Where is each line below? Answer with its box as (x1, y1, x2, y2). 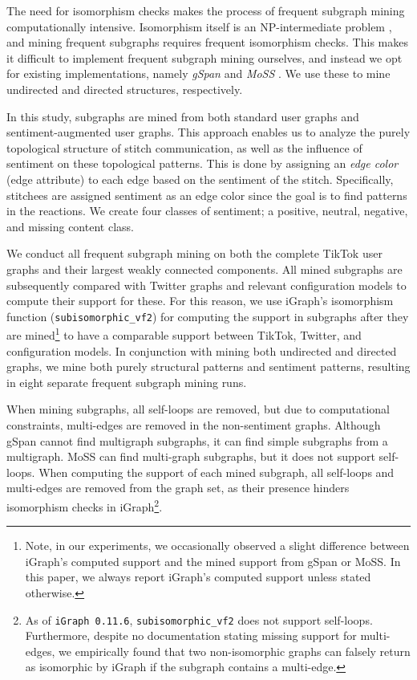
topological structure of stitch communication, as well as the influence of (6, 139, 362, 156)
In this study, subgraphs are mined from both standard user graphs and (6, 108, 359, 124)
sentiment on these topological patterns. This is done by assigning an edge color (6, 155, 399, 172)
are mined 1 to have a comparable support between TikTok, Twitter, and (6, 324, 362, 343)
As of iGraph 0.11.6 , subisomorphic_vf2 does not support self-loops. (25, 611, 373, 628)
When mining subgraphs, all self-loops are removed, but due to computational (6, 401, 391, 417)
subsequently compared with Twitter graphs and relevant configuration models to (6, 276, 407, 293)
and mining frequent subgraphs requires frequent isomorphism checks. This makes (6, 34, 408, 51)
